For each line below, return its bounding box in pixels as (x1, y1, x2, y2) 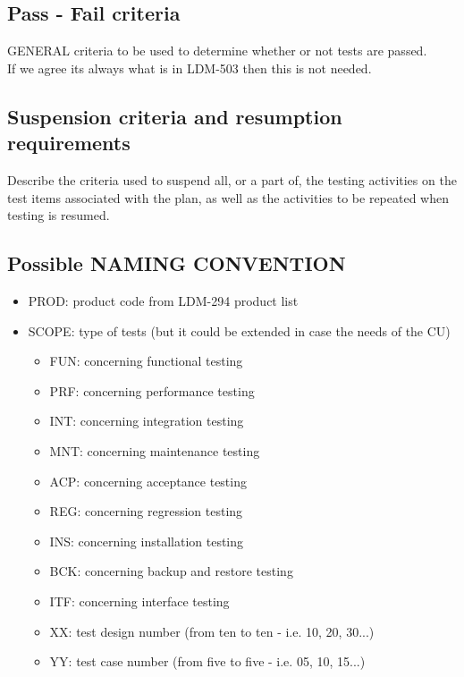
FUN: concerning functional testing (49, 351, 243, 370)
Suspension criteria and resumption (7, 102, 342, 130)
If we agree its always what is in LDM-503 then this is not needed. (7, 58, 372, 77)
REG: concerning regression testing (49, 502, 243, 520)
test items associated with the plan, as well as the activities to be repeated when (7, 188, 450, 207)
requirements (7, 129, 131, 157)
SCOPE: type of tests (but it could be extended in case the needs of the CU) (28, 321, 451, 340)
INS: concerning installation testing (49, 531, 244, 550)
